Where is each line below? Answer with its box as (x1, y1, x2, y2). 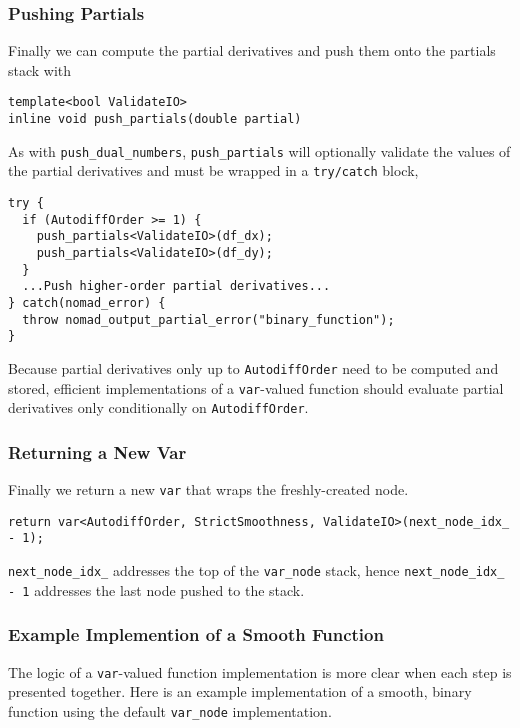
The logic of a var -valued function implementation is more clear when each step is (8, 661, 512, 682)
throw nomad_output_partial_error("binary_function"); (22, 312, 395, 327)
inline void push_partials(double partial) (8, 112, 302, 127)
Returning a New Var (8, 439, 187, 464)
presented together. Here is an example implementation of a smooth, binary (8, 681, 472, 702)
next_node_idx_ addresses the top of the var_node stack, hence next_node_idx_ (8, 560, 505, 581)
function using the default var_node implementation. (8, 700, 332, 721)
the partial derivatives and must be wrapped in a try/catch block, (8, 160, 419, 181)
